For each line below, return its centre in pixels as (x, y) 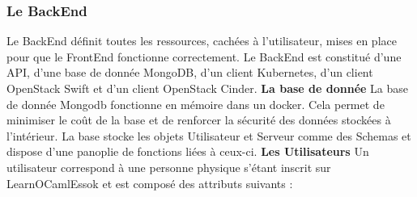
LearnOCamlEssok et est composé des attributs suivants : (150, 183)
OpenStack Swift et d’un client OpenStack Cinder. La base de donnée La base (207, 88)
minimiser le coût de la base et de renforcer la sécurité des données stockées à (199, 120)
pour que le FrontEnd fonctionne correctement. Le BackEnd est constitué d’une (204, 56)
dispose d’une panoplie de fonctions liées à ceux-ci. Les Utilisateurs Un (188, 151)
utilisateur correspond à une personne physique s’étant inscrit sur (169, 167)
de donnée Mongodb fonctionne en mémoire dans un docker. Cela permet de (196, 104)
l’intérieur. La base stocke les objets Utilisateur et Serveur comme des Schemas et (209, 135)
